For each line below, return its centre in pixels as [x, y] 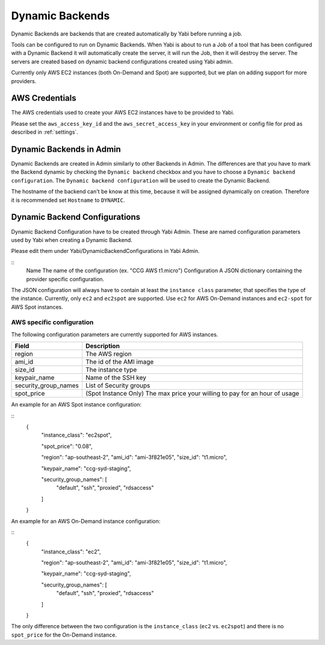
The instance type [111, 370]
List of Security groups [118, 385]
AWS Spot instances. [37, 307]
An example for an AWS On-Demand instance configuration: [86, 521]
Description [103, 346]
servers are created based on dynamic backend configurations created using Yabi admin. [122, 61]
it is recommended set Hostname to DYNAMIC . [68, 200]
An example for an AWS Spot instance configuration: [76, 405]
